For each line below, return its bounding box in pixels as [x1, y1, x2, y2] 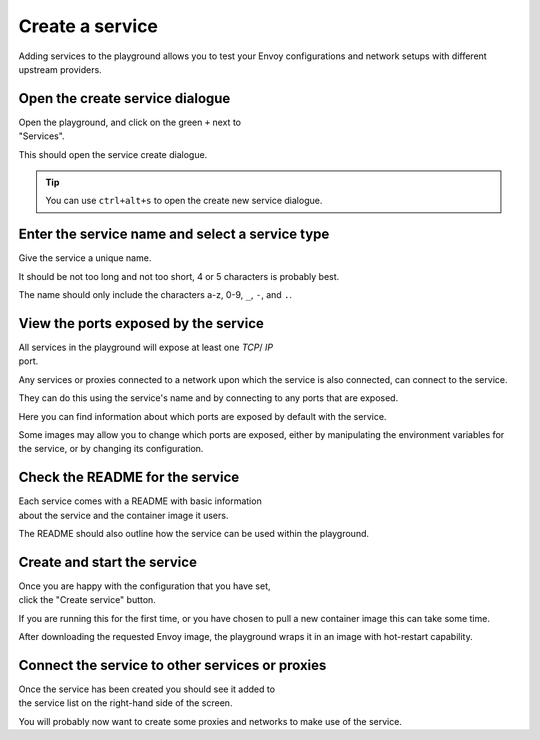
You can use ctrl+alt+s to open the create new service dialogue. [45, 195, 323, 207]
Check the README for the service [18, 469, 240, 486]
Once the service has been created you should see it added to [18, 683, 275, 695]
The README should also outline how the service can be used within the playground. [18, 528, 370, 540]
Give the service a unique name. [18, 252, 152, 264]
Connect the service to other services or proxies [18, 656, 327, 674]
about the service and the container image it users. [18, 509, 229, 521]
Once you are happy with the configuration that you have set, [18, 580, 271, 592]
